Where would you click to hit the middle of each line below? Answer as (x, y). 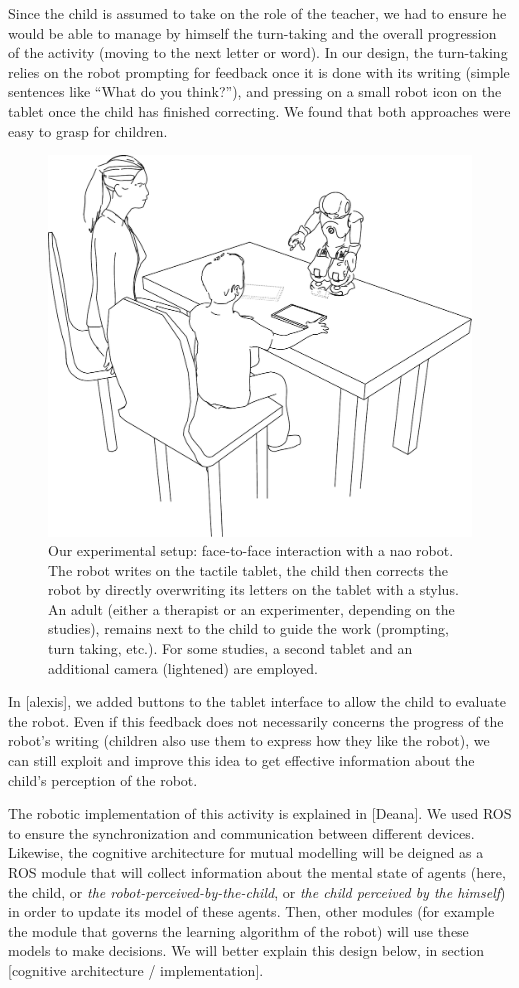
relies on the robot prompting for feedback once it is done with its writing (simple (259, 71)
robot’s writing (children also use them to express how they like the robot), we (249, 740)
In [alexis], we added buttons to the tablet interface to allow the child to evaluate (257, 701)
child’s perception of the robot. (103, 779)
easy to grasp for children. (88, 130)
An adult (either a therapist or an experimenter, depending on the (251, 608)
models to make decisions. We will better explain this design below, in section (246, 950)
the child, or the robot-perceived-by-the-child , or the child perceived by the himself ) (257, 891)
